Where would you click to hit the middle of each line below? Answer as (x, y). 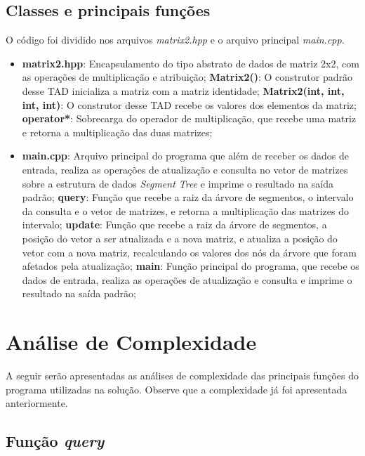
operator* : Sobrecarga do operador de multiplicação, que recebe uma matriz (189, 118)
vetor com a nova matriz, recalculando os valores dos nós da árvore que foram (189, 252)
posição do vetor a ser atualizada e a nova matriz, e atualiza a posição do (180, 238)
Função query (55, 441)
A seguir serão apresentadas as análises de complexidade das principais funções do (182, 376)
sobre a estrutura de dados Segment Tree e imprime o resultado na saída (178, 183)
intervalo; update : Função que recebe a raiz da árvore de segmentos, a (174, 224)
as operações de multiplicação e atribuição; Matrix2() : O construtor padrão (187, 77)
